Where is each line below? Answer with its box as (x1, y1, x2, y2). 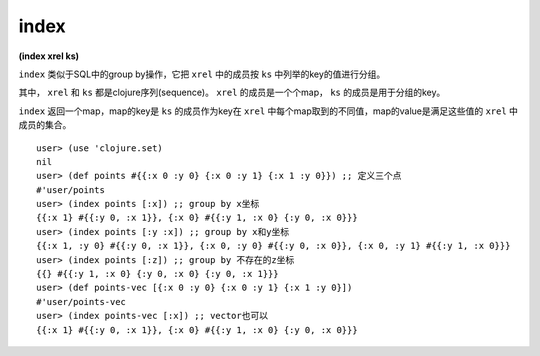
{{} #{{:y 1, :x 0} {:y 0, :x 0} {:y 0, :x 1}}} (36, 268, 279, 280)
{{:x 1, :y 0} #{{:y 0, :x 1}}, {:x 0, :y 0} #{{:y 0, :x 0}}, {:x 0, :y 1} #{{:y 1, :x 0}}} (36, 240, 511, 252)
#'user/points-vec (36, 296, 127, 307)
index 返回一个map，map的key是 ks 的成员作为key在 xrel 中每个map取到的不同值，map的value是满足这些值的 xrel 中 (18, 105, 519, 117)
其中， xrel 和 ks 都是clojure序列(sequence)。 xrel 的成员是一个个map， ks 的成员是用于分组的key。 (18, 86, 446, 99)
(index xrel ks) (18, 50, 80, 62)
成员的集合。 (18, 119, 72, 131)
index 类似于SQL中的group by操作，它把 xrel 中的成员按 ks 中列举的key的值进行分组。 (18, 68, 386, 80)
